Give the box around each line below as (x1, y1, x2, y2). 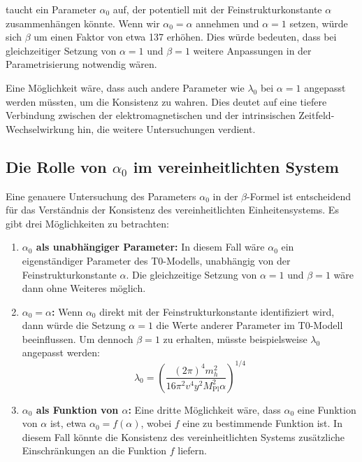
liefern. (178, 443, 207, 458)
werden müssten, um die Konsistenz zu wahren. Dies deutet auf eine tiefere (6, 94, 327, 108)
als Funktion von (36, 402, 119, 416)
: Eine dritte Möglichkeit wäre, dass (128, 402, 281, 416)
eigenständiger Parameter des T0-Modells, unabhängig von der (22, 253, 291, 267)
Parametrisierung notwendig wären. (6, 57, 157, 71)
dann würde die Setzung (22, 318, 126, 332)
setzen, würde (289, 15, 348, 30)
